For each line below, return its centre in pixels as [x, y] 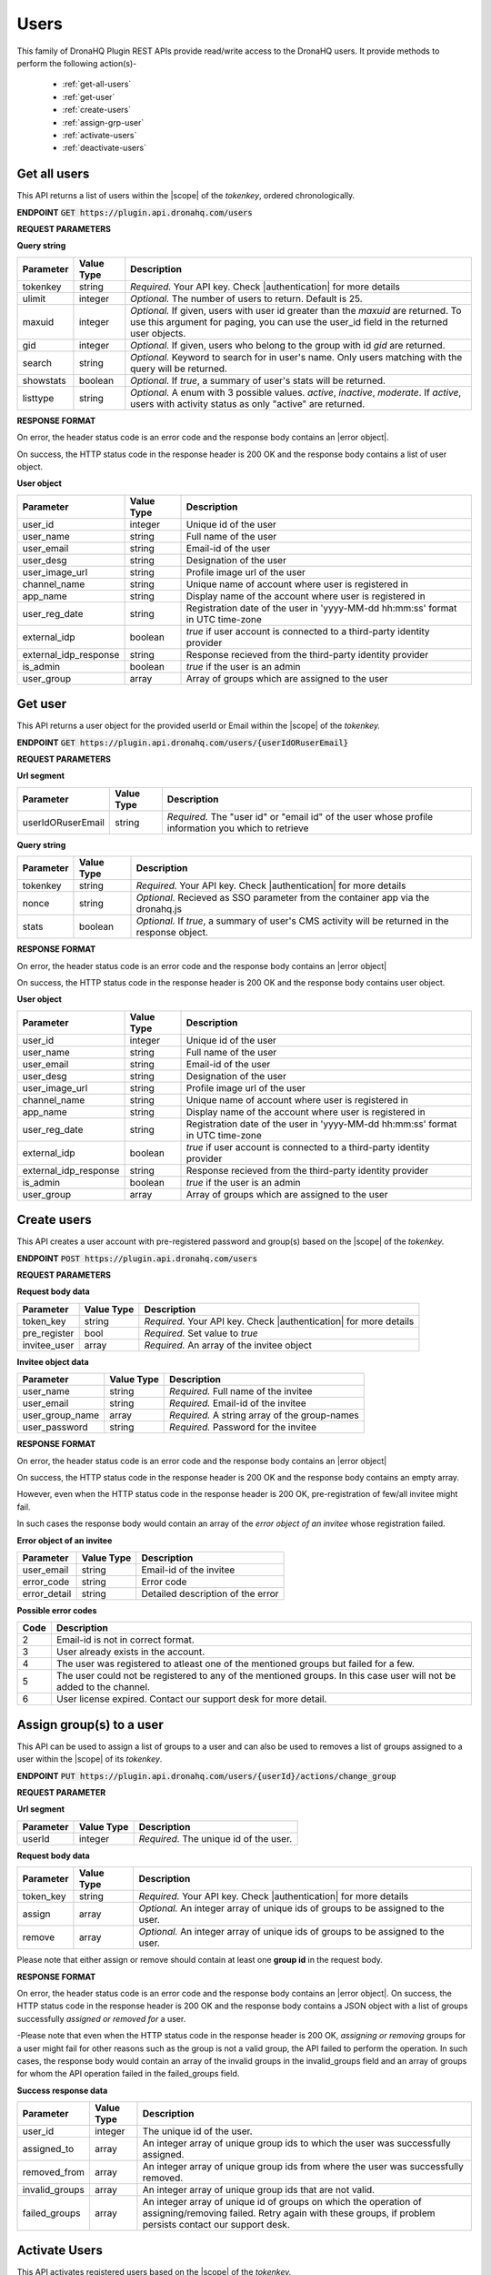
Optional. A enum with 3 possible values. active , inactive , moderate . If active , [296, 392]
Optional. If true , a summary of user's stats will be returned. [258, 380]
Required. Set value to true [201, 1333]
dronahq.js [159, 909]
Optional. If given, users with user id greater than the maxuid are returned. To [296, 310]
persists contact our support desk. [216, 2225]
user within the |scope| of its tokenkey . [90, 1759]
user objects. [158, 333]
